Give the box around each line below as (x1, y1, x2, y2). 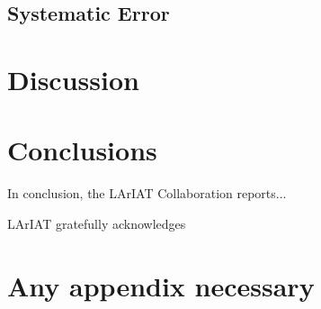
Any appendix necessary (7, 267, 315, 304)
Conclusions (7, 132, 157, 168)
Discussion (7, 60, 139, 97)
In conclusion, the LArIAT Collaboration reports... (7, 184, 287, 203)
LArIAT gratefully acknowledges (7, 214, 186, 232)
